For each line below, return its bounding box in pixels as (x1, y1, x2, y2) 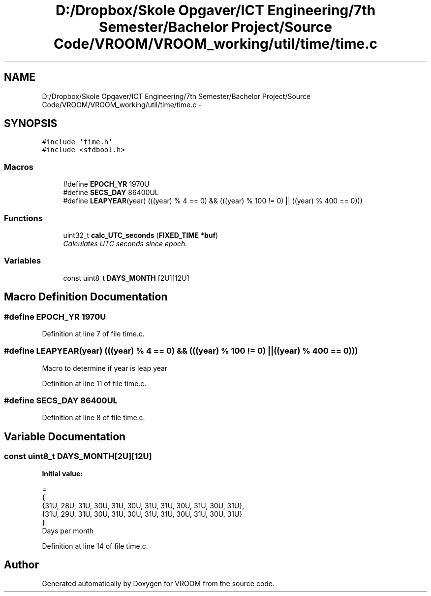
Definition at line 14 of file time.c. (42, 541, 148, 550)
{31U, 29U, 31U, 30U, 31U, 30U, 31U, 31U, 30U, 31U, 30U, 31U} (42, 509, 243, 518)
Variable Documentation (4, 430, 126, 443)
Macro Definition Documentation (4, 291, 168, 303)
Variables (4, 256, 41, 266)
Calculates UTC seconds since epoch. (63, 239, 187, 248)
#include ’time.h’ (42, 138, 113, 146)
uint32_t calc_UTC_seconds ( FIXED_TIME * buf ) (63, 231, 218, 239)
